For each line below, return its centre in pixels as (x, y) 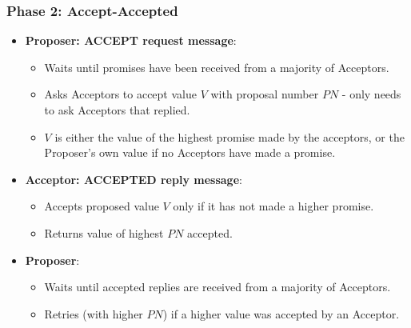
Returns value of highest (104, 232)
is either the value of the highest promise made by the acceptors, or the (229, 136)
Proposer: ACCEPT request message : (131, 40)
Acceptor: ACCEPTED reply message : (134, 179)
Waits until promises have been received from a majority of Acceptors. (217, 67)
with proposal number (265, 94)
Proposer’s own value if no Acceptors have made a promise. (190, 152)
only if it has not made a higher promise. (273, 206)
